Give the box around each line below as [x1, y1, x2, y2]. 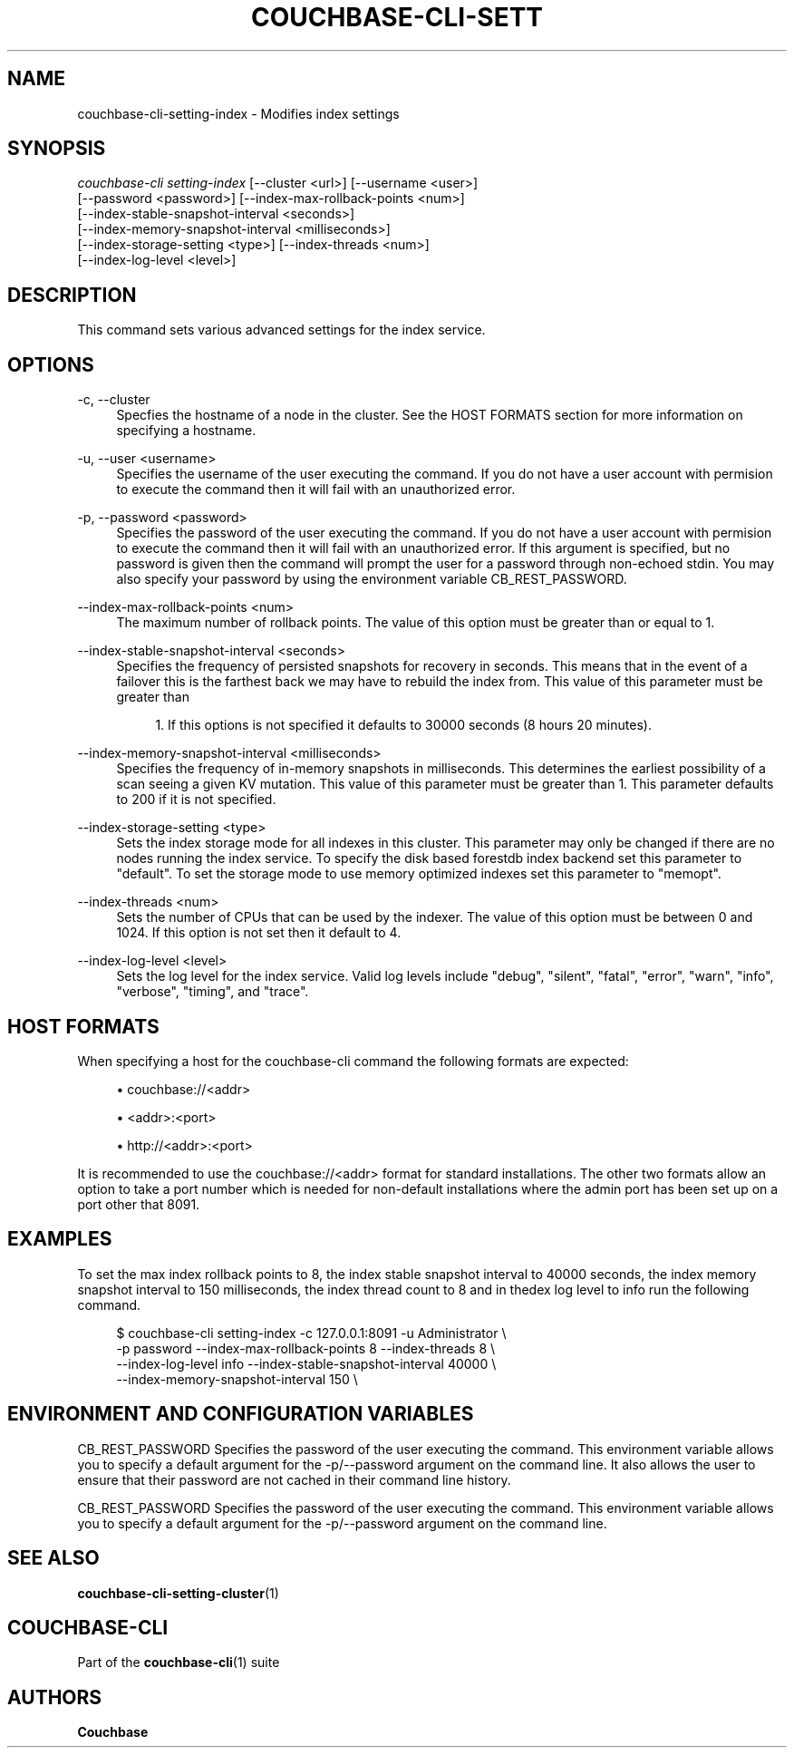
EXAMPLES [7, 1227, 112, 1251]
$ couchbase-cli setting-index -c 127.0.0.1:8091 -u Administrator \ [116, 1324, 507, 1341]
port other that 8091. [77, 1196, 200, 1212]
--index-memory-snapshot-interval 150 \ [116, 1371, 358, 1387]
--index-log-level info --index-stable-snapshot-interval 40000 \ [116, 1355, 497, 1372]
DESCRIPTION [7, 283, 137, 306]
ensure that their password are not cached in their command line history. [77, 1471, 511, 1488]
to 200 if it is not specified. [116, 791, 276, 808]
